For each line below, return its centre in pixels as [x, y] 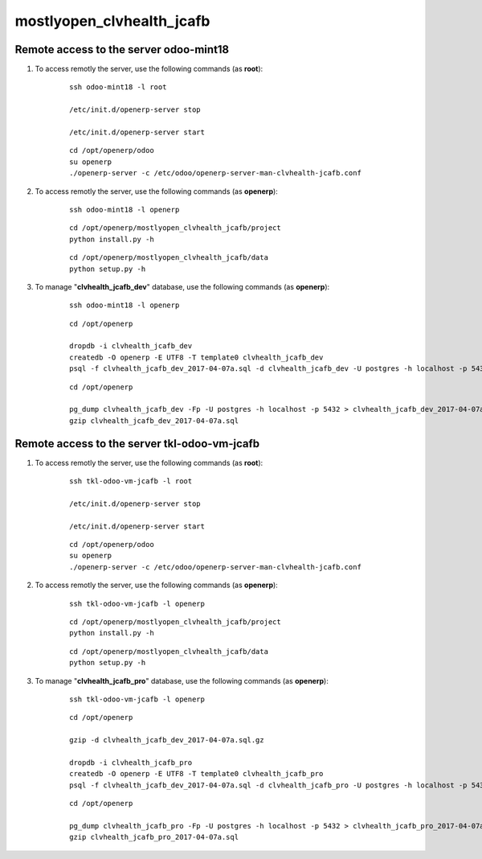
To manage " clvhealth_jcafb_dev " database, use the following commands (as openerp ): [182, 286]
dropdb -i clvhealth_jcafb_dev [131, 346]
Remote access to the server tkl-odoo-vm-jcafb [137, 444]
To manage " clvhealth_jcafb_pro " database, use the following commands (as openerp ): [182, 680]
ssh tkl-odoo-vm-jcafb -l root [131, 481]
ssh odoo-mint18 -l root [118, 87]
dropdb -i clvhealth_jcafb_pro [131, 762]
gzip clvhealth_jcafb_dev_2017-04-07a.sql [154, 421]
